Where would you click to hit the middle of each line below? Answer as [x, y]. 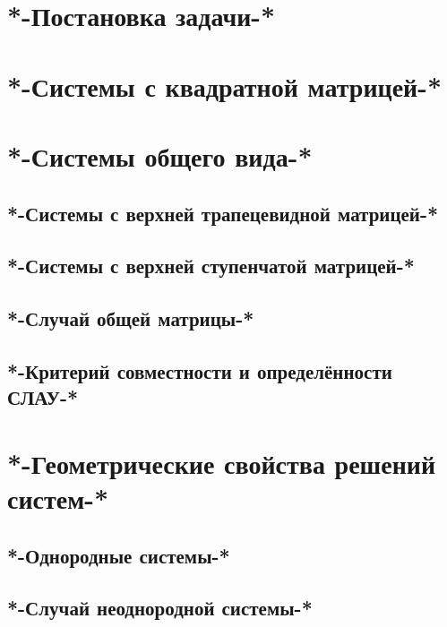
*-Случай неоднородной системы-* [160, 608]
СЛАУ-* [43, 397]
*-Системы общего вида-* [160, 155]
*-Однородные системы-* [119, 555]
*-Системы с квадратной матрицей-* [225, 86]
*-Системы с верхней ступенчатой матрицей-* [211, 266]
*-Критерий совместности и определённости [200, 370]
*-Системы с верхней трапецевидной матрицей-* [223, 213]
